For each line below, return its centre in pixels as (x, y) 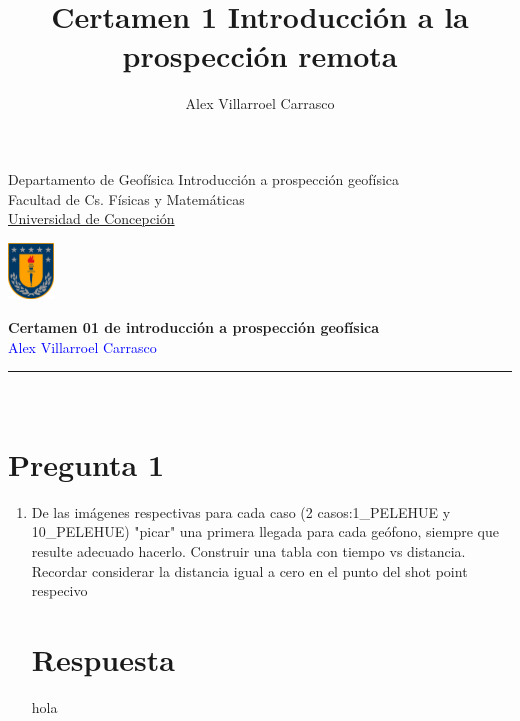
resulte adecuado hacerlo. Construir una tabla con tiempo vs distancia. (248, 551)
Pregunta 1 (86, 463)
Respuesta (103, 659)
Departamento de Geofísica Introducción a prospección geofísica (204, 178)
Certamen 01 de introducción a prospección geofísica (194, 326)
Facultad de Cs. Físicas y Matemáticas (126, 198)
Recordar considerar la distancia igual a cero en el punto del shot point (249, 570)
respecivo (59, 590)
